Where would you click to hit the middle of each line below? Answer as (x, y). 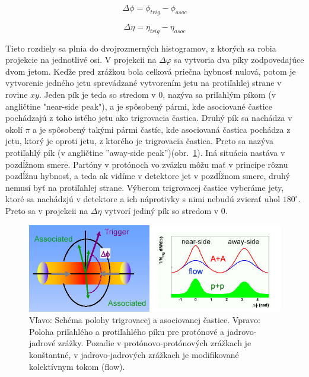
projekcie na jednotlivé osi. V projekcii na (81, 60)
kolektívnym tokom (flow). (77, 366)
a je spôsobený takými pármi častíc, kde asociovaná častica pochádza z (162, 129)
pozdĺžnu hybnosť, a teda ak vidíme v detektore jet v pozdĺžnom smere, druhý (148, 176)
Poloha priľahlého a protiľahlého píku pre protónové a (127, 331)
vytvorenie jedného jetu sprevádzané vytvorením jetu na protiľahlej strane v (144, 83)
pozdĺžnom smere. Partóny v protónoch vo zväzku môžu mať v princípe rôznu (147, 164)
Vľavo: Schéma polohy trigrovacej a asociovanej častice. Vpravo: (145, 320)
